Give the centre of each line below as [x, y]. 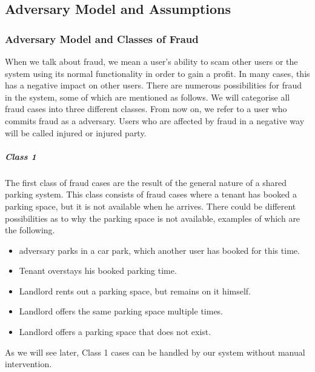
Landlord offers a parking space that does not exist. [115, 332]
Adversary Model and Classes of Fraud [102, 38]
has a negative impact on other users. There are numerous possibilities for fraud [154, 85]
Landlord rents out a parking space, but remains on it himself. [135, 291]
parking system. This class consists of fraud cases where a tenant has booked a [151, 194]
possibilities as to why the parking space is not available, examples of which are [153, 218]
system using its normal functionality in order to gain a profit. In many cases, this [157, 73]
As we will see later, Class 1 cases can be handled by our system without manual [155, 352]
